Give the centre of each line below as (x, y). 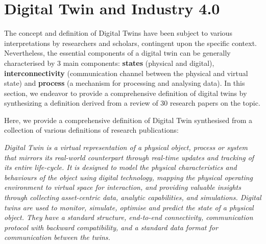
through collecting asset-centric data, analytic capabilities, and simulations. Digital (133, 197)
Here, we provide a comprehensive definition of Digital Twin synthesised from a (128, 120)
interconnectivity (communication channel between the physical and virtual (126, 73)
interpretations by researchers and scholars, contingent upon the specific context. (130, 43)
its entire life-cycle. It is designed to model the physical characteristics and (120, 167)
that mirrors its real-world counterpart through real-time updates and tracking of (129, 157)
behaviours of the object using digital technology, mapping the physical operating (129, 177)
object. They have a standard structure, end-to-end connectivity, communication (129, 217)
